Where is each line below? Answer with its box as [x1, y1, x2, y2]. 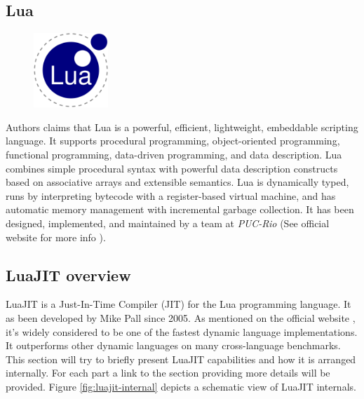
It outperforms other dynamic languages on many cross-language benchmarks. [6, 338, 341, 353]
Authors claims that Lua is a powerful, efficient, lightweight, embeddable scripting [6, 119, 358, 134]
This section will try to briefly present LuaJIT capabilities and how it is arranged [6, 351, 356, 366]
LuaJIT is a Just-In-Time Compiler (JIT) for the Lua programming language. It [6, 297, 351, 311]
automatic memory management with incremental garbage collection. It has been [6, 202, 354, 217]
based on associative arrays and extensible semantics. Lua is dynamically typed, [6, 175, 349, 189]
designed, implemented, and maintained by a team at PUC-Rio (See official [6, 215, 330, 230]
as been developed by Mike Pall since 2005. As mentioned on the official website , [6, 310, 356, 325]
